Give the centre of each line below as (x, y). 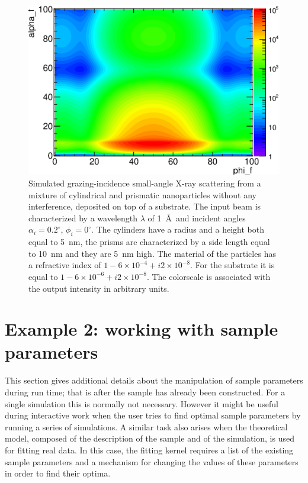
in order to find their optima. (58, 473)
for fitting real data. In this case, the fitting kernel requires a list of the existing (149, 450)
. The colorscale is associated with (208, 276)
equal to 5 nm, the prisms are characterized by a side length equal (149, 242)
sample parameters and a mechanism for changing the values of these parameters (152, 461)
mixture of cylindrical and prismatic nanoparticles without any (142, 194)
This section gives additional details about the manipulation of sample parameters (154, 380)
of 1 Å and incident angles (197, 218)
